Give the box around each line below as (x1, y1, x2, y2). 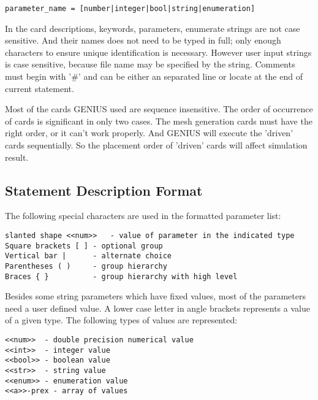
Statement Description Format (5, 180, 203, 199)
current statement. (5, 82, 74, 94)
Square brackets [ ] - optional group (5, 241, 163, 250)
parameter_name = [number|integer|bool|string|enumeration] (5, 4, 256, 13)
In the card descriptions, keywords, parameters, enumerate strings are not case (5, 21, 300, 34)
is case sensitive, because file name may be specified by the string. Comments (5, 58, 295, 71)
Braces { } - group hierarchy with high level (5, 272, 238, 281)
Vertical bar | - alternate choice (5, 252, 172, 261)
